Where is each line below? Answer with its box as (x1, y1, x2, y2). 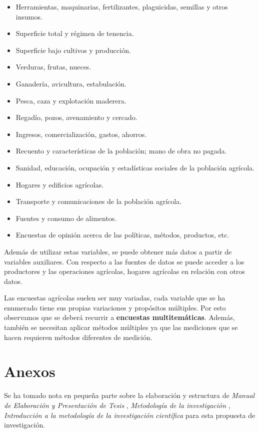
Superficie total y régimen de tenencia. (15, 28, 134, 38)
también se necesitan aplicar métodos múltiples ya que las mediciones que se (4, 322, 238, 332)
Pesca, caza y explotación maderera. (15, 95, 126, 105)
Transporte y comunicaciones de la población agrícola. (15, 196, 182, 206)
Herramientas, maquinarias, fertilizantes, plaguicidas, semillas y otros (15, 1, 228, 11)
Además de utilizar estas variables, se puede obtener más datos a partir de (4, 246, 232, 256)
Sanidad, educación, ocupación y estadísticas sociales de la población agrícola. (15, 162, 255, 172)
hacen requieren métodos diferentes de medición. (4, 331, 152, 342)
